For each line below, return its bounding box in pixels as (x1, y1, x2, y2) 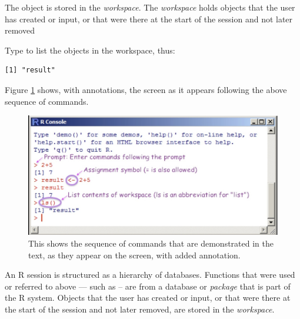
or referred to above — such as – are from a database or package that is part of (5, 280, 291, 292)
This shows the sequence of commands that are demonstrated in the (28, 237, 274, 250)
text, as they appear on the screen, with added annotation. (28, 248, 241, 261)
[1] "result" (5, 66, 55, 75)
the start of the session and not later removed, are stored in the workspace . (5, 303, 275, 315)
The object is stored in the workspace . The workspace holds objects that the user (5, 1, 295, 13)
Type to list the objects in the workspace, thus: (5, 44, 175, 56)
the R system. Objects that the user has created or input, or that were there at (5, 291, 291, 304)
